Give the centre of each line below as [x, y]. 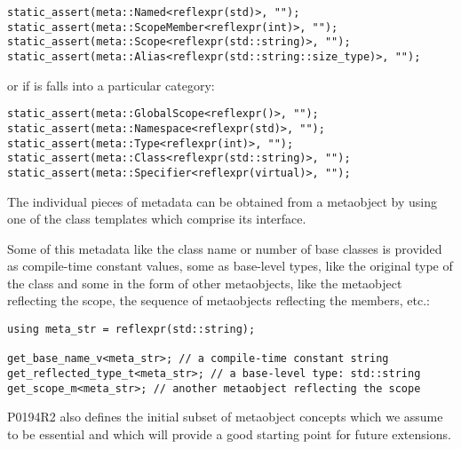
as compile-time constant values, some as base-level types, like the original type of [230, 266]
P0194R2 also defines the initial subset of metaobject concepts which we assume [225, 417]
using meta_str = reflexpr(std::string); [131, 330]
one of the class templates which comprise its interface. [157, 219]
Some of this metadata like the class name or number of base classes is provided [225, 248]
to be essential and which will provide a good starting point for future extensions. [229, 433]
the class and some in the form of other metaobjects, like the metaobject [205, 283]
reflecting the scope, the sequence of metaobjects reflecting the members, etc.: [219, 300]
